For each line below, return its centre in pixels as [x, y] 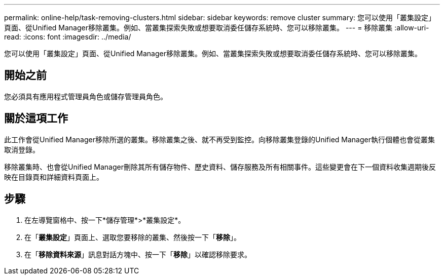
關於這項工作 [36, 118]
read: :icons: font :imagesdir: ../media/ [68, 37]
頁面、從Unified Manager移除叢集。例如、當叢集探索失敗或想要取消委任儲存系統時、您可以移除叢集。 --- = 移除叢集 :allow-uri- [217, 28]
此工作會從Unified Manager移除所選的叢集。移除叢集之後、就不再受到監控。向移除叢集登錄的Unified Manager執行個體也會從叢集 [219, 139]
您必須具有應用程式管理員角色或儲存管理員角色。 [86, 96]
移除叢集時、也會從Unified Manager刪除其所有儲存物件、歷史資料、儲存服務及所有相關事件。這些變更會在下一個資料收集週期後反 [220, 167]
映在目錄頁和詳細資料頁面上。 [54, 177]
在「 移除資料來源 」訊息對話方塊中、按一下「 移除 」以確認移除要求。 [138, 254]
